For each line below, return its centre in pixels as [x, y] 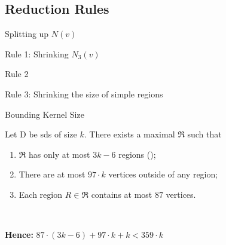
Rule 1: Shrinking [37, 53]
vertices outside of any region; [163, 174]
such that [204, 134]
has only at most [59, 154]
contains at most [122, 194]
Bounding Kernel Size [45, 114]
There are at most [52, 174]
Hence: [19, 235]
